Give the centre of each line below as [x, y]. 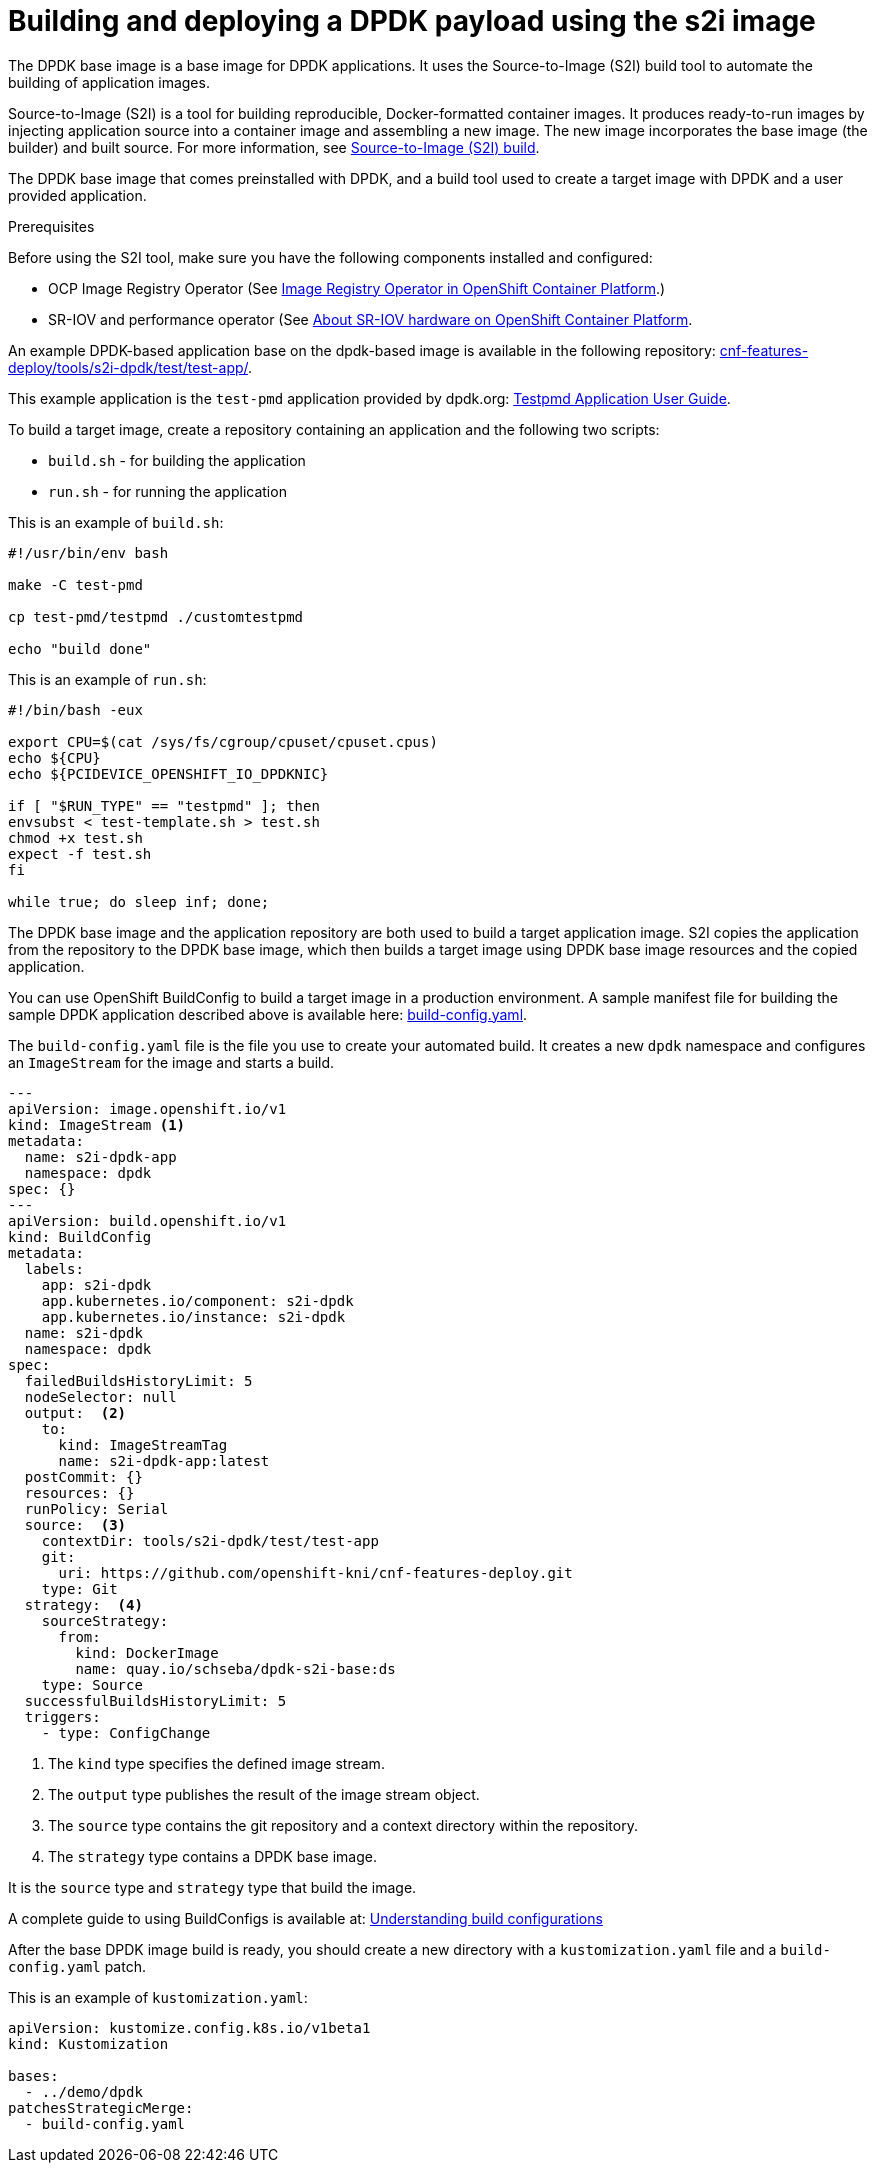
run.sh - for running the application [167, 491]
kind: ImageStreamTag [143, 1444]
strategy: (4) [83, 1604]
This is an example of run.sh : [107, 679]
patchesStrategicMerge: [101, 2107]
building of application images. [109, 82]
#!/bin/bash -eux [75, 709]
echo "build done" [80, 648]
